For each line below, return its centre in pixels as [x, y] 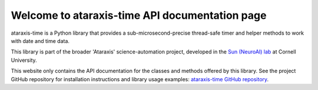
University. [24, 60]
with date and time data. [40, 41]
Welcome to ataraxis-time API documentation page [139, 15]
